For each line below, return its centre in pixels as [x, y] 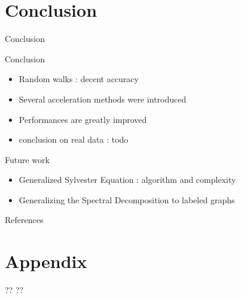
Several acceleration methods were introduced [103, 99]
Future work [27, 159]
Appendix [46, 261]
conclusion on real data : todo [74, 139]
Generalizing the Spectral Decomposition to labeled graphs [127, 199]
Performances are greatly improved [83, 119]
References [24, 220]
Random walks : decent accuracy [79, 79]
